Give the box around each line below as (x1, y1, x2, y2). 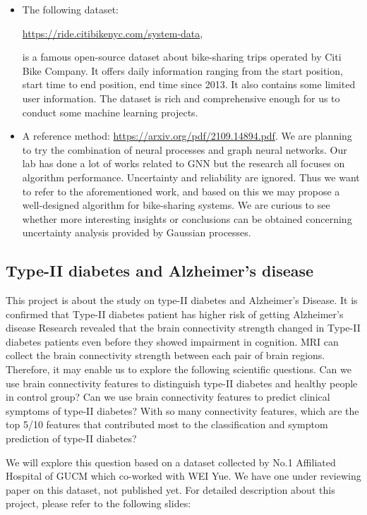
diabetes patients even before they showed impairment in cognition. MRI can (6, 334, 339, 349)
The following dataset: (22, 2, 119, 16)
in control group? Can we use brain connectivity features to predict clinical (6, 389, 330, 404)
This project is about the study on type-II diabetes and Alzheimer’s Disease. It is (6, 293, 358, 308)
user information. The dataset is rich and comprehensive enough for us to (22, 90, 340, 105)
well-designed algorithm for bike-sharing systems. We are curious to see (22, 198, 330, 212)
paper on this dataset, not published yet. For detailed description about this (6, 482, 335, 497)
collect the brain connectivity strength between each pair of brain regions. (6, 348, 325, 363)
